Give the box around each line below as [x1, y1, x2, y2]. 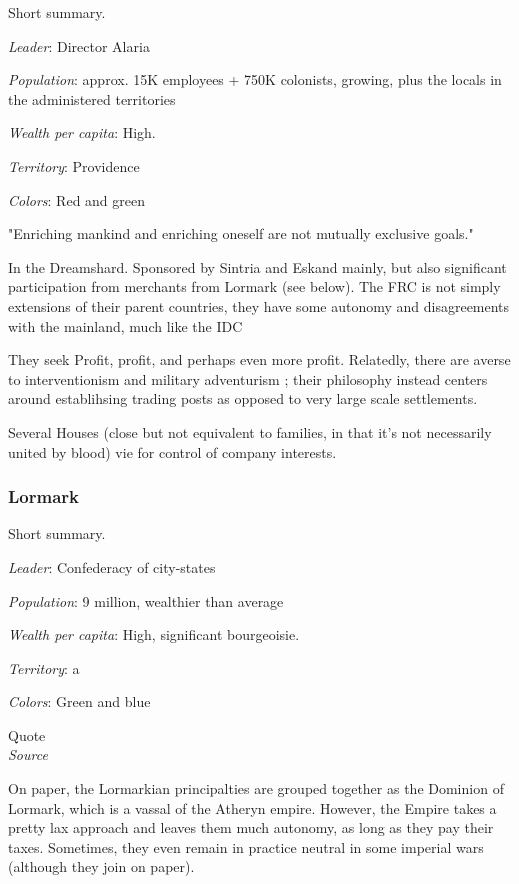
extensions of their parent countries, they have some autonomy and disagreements [8, 295, 510, 316]
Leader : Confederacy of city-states [8, 556, 216, 577]
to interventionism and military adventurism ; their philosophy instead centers [8, 368, 488, 389]
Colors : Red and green [8, 189, 146, 210]
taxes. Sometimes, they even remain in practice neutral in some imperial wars [8, 836, 484, 857]
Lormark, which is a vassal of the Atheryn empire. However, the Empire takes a [8, 797, 497, 818]
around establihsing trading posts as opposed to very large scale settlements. [8, 388, 478, 409]
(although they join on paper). [8, 856, 195, 877]
